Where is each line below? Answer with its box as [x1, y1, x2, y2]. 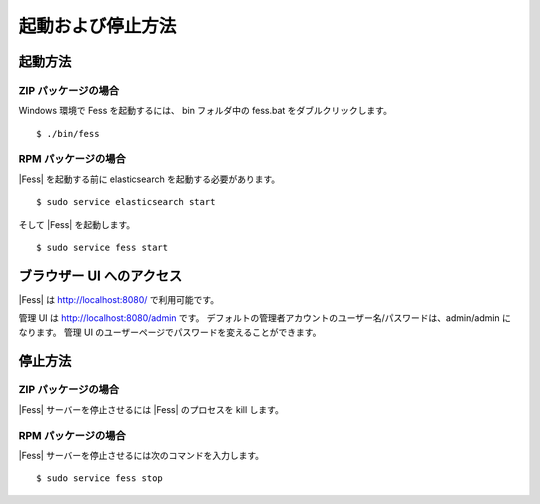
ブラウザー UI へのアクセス [18, 267, 183, 284]
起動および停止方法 [18, 15, 177, 37]
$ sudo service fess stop [36, 473, 164, 484]
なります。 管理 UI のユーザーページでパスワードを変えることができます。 [18, 326, 322, 338]
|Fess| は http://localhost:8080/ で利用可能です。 [18, 293, 220, 305]
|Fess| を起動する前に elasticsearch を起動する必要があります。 [18, 173, 281, 185]
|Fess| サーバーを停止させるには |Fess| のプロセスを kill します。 [18, 403, 284, 415]
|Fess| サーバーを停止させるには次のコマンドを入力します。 [18, 450, 265, 461]
